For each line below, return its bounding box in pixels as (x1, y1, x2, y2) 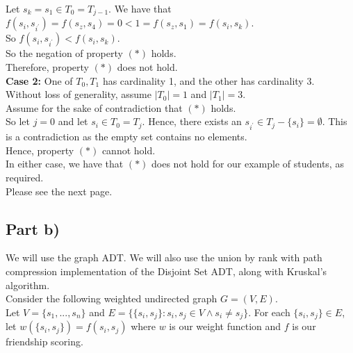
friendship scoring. (6, 334, 83, 349)
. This (322, 114, 347, 129)
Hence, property (6, 142, 74, 157)
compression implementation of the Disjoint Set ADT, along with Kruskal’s (6, 263, 327, 278)
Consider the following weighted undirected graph (6, 291, 217, 306)
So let (6, 114, 30, 129)
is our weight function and (169, 319, 281, 334)
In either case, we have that (6, 156, 124, 171)
